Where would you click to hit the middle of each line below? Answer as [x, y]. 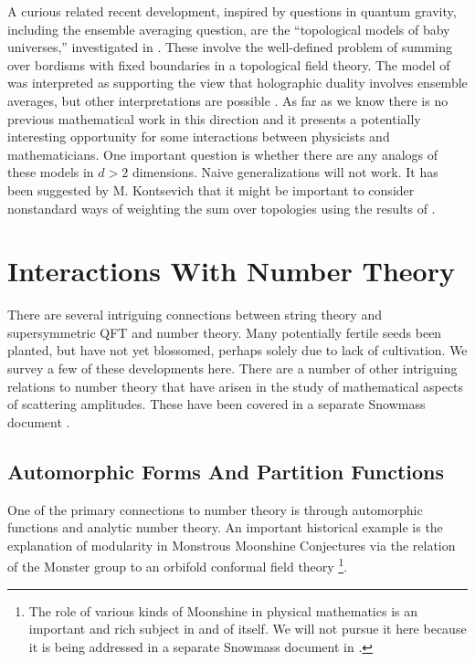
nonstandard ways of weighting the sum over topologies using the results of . [222, 208]
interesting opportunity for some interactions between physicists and [199, 137]
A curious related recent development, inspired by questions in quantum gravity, [232, 11]
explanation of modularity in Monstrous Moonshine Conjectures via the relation [232, 545]
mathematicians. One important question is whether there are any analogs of [223, 154]
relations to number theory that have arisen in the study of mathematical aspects [236, 386]
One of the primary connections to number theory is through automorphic [215, 509]
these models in [51, 172]
